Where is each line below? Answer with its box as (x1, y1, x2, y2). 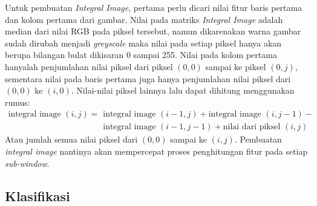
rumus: (5, 95, 30, 108)
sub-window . (5, 156, 50, 169)
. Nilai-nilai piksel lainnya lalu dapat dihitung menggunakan (71, 84, 295, 97)
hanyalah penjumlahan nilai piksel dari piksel (5, 60, 173, 72)
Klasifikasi (5, 186, 70, 205)
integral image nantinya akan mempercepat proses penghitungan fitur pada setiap (5, 145, 308, 157)
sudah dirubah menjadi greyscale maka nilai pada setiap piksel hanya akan (5, 36, 282, 49)
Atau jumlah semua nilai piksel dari (5, 133, 138, 146)
